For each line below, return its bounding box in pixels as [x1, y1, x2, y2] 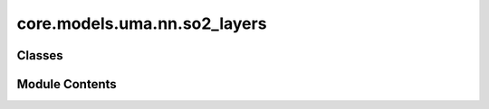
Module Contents [16, 77, 117, 92]
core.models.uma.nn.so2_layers [16, 14, 267, 33]
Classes [16, 48, 63, 63]
